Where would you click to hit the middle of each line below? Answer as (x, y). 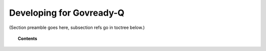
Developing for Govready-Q (67, 13)
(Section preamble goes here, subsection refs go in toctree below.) (77, 27)
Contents (28, 38)
